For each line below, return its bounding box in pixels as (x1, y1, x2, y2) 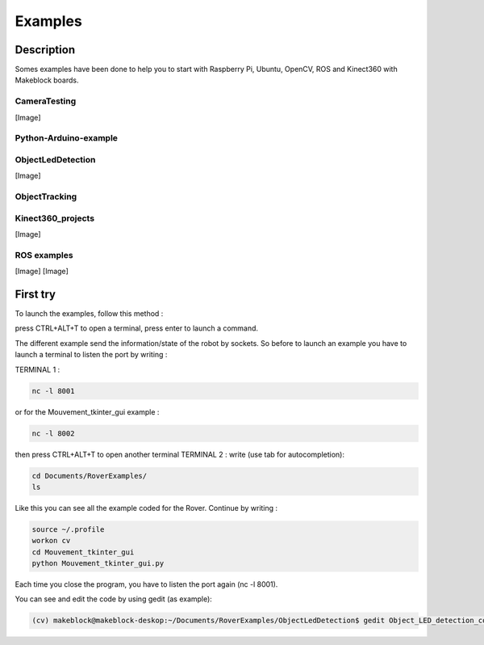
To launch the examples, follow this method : (15, 309, 164, 318)
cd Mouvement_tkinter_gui (31, 547, 135, 557)
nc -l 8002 (31, 428, 75, 438)
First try (15, 287, 56, 301)
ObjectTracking (15, 191, 77, 202)
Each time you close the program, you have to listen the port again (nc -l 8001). (15, 580, 278, 589)
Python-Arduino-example (15, 133, 119, 144)
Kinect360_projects (15, 213, 95, 224)
